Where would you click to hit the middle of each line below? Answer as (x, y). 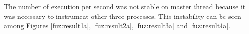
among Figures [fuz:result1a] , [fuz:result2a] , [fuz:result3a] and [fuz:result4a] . (117, 25)
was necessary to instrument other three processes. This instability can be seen (123, 16)
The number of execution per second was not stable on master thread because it (125, 6)
